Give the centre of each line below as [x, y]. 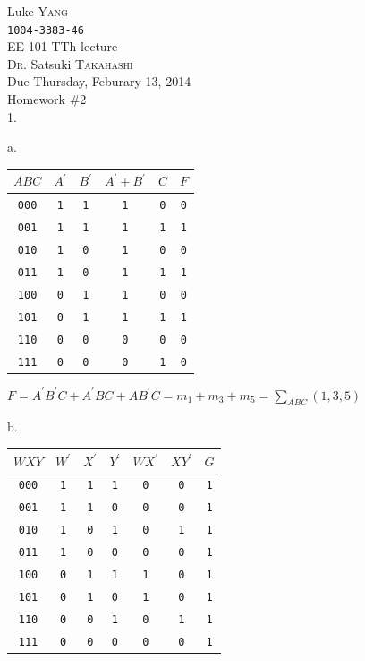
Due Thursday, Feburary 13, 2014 [99, 81]
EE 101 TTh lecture [63, 46]
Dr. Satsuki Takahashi [70, 63]
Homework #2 [47, 99]
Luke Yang [38, 11]
